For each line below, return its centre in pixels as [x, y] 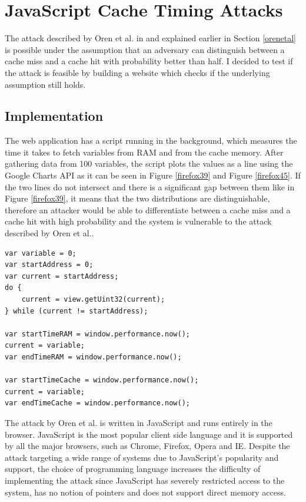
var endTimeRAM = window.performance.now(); [93, 357]
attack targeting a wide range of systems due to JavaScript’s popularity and [142, 457]
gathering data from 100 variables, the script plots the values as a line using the [149, 164]
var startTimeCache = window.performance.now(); [102, 380]
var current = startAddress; [62, 276]
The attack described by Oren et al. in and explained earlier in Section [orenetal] [150, 38]
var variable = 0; [41, 253]
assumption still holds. [45, 84]
